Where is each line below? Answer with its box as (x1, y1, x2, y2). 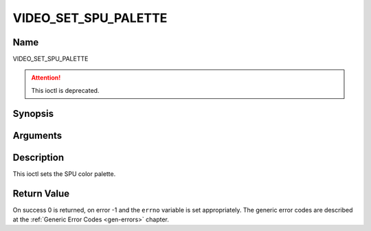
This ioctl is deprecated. (31, 86, 100, 94)
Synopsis (12, 107, 54, 120)
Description (12, 151, 65, 163)
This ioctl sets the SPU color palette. (12, 169, 116, 178)
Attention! (31, 74, 61, 82)
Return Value (12, 188, 70, 199)
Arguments (12, 129, 63, 141)
